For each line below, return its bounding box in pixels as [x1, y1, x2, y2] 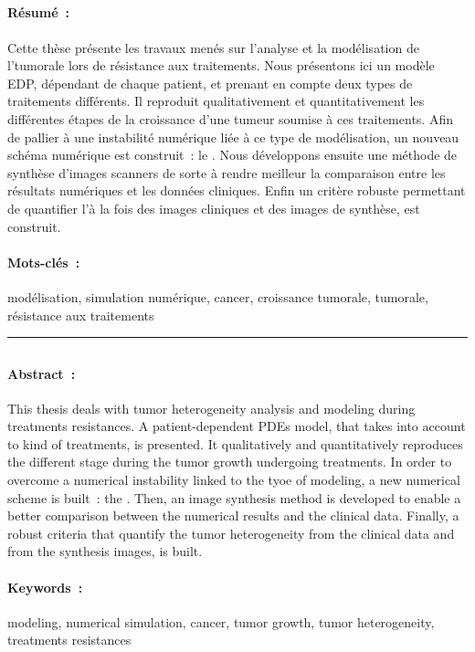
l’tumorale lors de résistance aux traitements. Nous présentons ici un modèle [7, 56, 435, 75]
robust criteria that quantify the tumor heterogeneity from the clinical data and [7, 523, 455, 542]
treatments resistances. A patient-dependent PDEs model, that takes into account [7, 416, 466, 436]
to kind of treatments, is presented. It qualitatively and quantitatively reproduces [7, 434, 463, 453]
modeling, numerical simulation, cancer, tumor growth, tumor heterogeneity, [7, 612, 435, 631]
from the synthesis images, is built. [7, 542, 203, 561]
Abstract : [7, 363, 76, 383]
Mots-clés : [7, 252, 80, 271]
